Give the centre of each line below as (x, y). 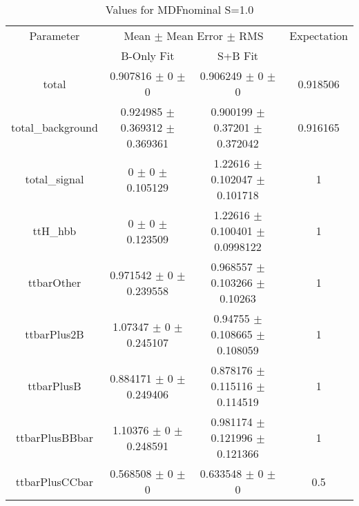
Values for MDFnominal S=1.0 (179, 9)
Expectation (319, 36)
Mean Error (195, 36)
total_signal (55, 179)
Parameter (55, 36)
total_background (55, 127)
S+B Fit (238, 55)
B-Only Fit (148, 55)
